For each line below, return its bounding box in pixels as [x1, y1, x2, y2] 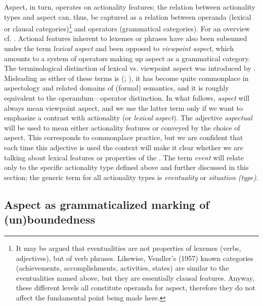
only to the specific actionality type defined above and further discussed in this [4, 162, 249, 172]
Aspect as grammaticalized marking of [4, 196, 209, 212]
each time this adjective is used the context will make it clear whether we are [4, 142, 243, 152]
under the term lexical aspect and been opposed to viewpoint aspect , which [4, 43, 234, 54]
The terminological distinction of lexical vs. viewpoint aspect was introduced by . [4, 63, 256, 73]
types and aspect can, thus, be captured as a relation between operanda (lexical [4, 11, 251, 22]
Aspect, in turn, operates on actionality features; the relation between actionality [4, 2, 256, 12]
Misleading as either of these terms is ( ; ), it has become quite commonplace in [4, 72, 249, 83]
